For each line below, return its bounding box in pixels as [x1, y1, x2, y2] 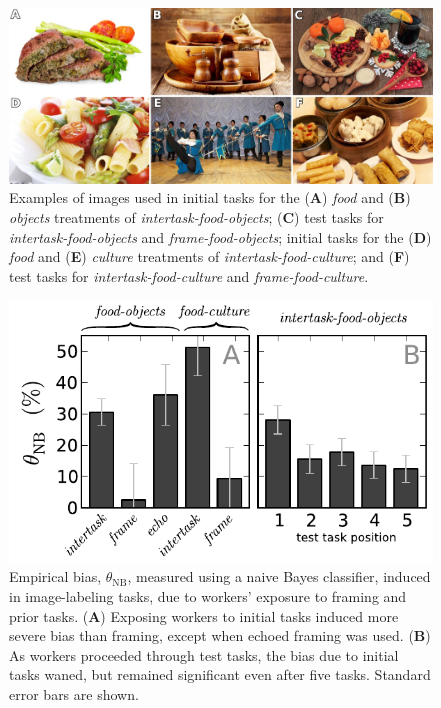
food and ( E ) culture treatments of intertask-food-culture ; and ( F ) [9, 246, 410, 267]
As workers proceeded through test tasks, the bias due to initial [9, 644, 399, 665]
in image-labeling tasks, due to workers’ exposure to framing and [9, 585, 407, 606]
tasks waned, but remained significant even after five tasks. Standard [9, 664, 431, 685]
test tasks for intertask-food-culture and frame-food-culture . [9, 265, 369, 286]
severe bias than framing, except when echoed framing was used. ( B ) [9, 625, 431, 646]
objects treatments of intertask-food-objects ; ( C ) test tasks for [9, 206, 384, 227]
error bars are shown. [9, 683, 139, 704]
